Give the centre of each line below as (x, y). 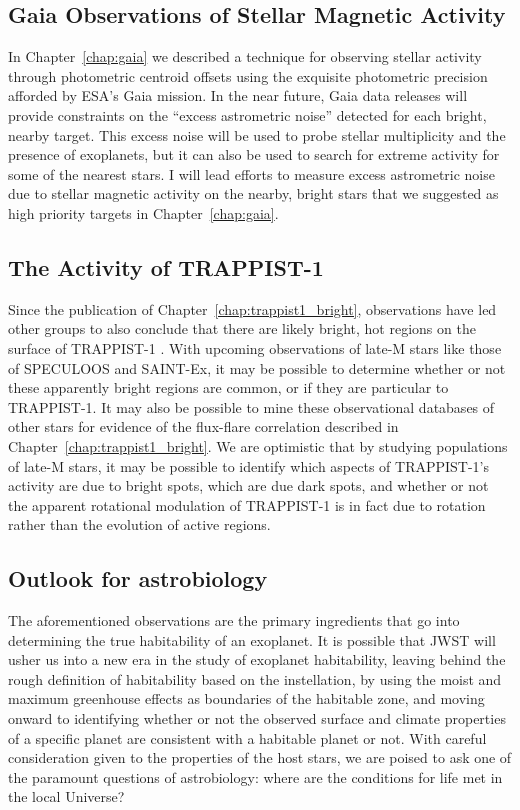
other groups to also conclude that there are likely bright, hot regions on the (242, 328)
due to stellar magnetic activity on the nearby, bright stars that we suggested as (253, 193)
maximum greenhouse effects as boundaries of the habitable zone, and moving (246, 698)
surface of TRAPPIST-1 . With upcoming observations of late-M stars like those (255, 347)
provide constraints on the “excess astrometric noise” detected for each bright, (247, 114)
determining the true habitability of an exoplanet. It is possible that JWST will (252, 639)
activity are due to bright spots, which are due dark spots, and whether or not (248, 485)
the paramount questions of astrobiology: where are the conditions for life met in (255, 776)
